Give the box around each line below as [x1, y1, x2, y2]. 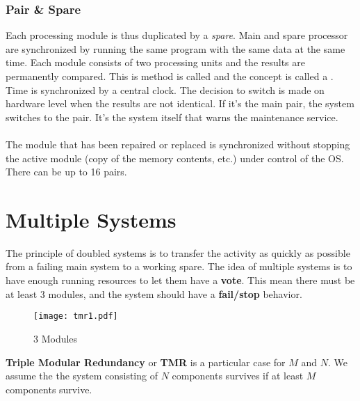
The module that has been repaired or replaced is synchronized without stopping [6, 136, 350, 151]
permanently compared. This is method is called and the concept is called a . [6, 69, 334, 83]
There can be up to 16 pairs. [6, 164, 127, 179]
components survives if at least [172, 368, 304, 383]
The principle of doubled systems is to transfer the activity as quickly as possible [6, 245, 350, 260]
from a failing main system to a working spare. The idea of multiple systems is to [6, 259, 352, 274]
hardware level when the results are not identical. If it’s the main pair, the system [6, 96, 354, 111]
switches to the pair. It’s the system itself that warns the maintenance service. [6, 109, 338, 124]
